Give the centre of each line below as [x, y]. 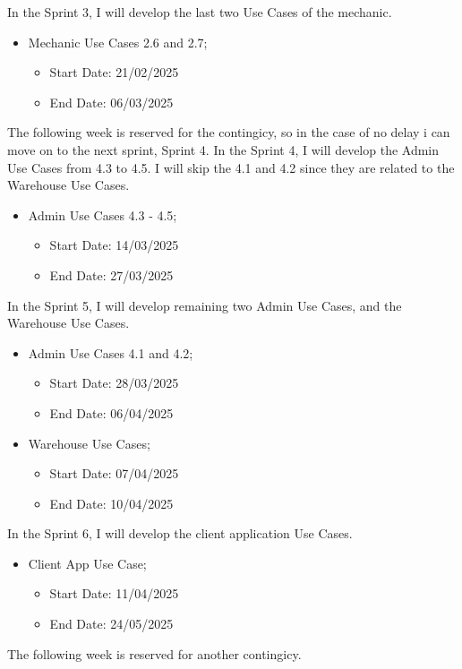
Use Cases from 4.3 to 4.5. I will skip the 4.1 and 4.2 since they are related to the [231, 167]
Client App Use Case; [87, 563]
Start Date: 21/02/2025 [114, 72]
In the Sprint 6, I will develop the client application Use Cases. [180, 533]
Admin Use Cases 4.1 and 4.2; [111, 352]
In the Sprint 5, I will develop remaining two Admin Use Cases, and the [205, 305]
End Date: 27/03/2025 [111, 274]
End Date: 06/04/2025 [111, 412]
